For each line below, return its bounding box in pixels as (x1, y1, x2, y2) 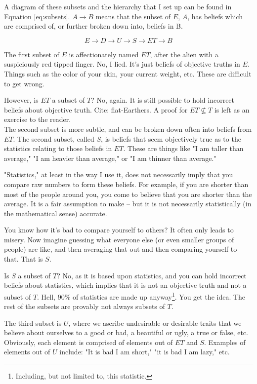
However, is (4, 95, 39, 105)
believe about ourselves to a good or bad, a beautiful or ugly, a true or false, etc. (4, 327, 248, 338)
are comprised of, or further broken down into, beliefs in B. (4, 21, 183, 31)
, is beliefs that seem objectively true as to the (101, 133, 241, 144)
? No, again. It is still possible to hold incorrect (91, 95, 235, 105)
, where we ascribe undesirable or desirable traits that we (68, 317, 242, 328)
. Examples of (204, 337, 246, 347)
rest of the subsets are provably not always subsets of (4, 301, 165, 311)
